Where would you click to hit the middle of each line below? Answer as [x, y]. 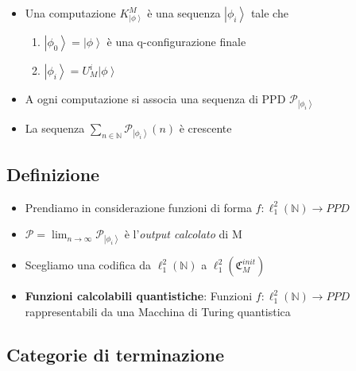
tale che [269, 13]
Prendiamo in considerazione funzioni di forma [138, 207]
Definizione [53, 174]
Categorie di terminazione [116, 354]
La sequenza [55, 128]
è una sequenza [184, 13]
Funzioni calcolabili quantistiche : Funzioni [139, 296]
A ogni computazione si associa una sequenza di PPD [155, 99]
